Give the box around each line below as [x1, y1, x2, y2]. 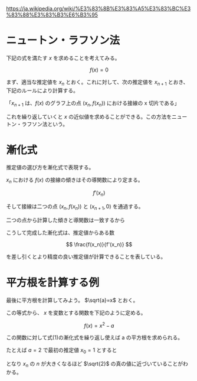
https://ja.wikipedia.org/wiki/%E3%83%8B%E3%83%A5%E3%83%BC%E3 [6, 5, 191, 12]
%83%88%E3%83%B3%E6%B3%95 [6, 11, 98, 18]
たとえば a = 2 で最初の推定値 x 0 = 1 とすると [6, 347, 117, 355]
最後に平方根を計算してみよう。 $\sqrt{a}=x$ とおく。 [6, 297, 139, 304]
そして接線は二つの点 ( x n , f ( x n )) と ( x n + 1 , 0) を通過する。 [6, 203, 144, 211]
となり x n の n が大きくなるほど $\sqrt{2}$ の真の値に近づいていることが [6, 360, 183, 369]
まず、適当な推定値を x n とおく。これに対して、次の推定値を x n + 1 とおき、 [6, 78, 189, 87]
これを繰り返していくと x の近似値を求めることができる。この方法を [6, 113, 172, 120]
